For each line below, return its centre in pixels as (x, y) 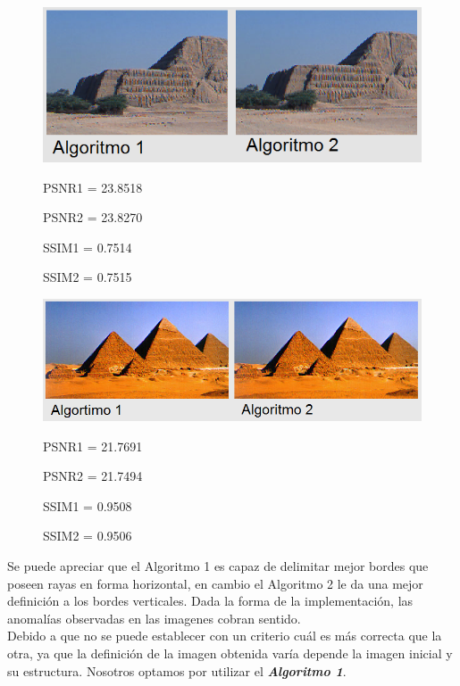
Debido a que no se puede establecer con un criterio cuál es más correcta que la (225, 636)
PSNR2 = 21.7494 (93, 476)
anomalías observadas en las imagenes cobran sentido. (154, 618)
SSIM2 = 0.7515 (88, 277)
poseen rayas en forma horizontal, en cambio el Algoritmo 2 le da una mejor (215, 583)
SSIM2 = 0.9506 (88, 536)
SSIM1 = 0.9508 (88, 505)
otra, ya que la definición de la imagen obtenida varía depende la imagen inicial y (230, 653)
